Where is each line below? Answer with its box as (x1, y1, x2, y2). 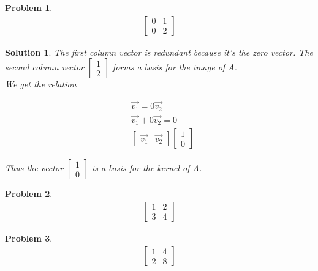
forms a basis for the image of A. (112, 61, 237, 73)
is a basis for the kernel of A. (91, 161, 202, 174)
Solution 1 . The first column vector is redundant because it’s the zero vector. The (5, 45, 313, 58)
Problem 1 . (5, 1, 53, 13)
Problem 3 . (5, 231, 53, 244)
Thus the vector (5, 161, 64, 174)
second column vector (5, 61, 84, 73)
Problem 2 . (5, 187, 53, 200)
